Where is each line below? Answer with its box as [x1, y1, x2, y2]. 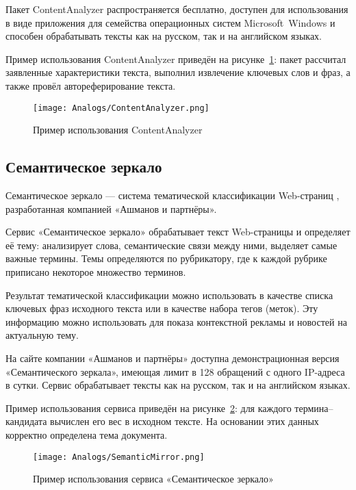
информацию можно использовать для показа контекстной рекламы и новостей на [5, 314, 347, 328]
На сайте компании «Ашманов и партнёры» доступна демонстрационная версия [5, 350, 340, 365]
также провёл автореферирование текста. [5, 78, 176, 92]
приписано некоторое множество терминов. [5, 264, 186, 279]
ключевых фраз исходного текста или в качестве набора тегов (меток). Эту [5, 301, 318, 315]
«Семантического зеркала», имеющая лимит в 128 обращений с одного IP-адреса [5, 364, 345, 378]
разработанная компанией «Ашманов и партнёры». [5, 201, 217, 216]
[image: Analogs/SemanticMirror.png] [33, 452, 205, 462]
